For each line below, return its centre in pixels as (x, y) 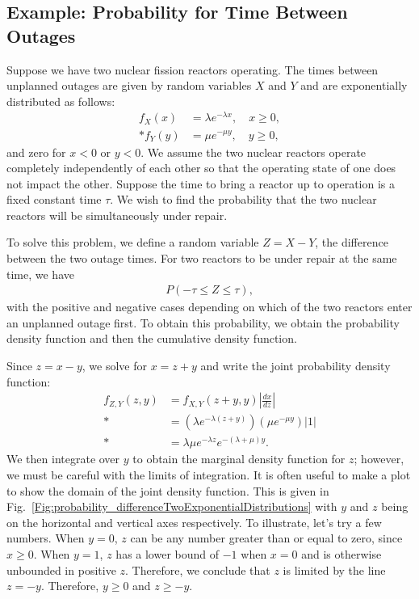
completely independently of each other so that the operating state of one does (201, 168)
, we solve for (114, 366)
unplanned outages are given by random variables (129, 85)
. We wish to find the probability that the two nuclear (243, 199)
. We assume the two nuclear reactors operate (253, 152)
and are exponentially (354, 85)
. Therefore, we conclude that (198, 569)
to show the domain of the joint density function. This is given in (168, 490)
